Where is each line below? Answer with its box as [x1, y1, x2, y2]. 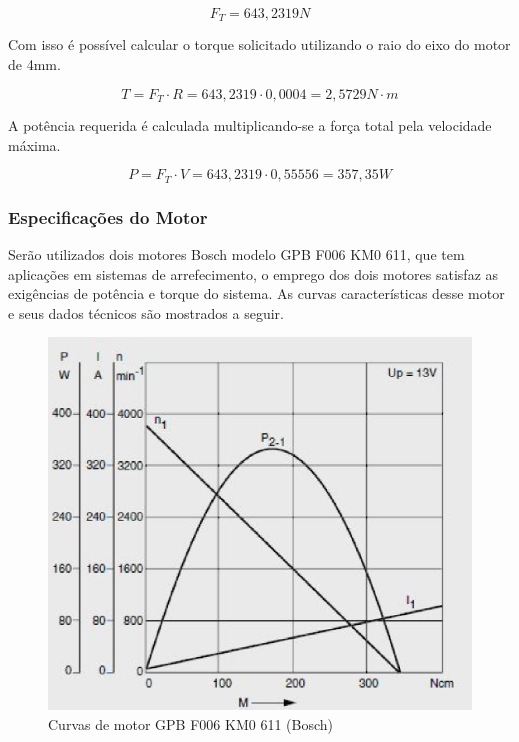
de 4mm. [8, 54, 61, 75]
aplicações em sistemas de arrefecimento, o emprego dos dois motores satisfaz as [8, 263, 499, 284]
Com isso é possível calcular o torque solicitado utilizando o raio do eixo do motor [8, 34, 511, 55]
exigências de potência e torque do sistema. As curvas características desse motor [8, 283, 505, 304]
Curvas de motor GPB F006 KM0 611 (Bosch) [48, 713, 333, 734]
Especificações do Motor [8, 204, 208, 229]
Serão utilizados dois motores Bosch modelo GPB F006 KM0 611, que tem [8, 243, 465, 264]
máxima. [8, 134, 61, 155]
